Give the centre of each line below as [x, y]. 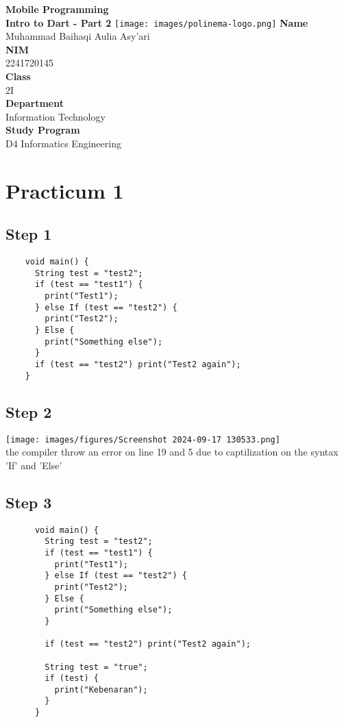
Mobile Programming [57, 9]
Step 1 [29, 234]
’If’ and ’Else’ [34, 465]
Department [35, 103]
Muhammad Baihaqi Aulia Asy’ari [78, 36]
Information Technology [56, 116]
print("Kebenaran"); [101, 689]
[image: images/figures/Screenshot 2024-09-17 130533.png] [143, 439]
